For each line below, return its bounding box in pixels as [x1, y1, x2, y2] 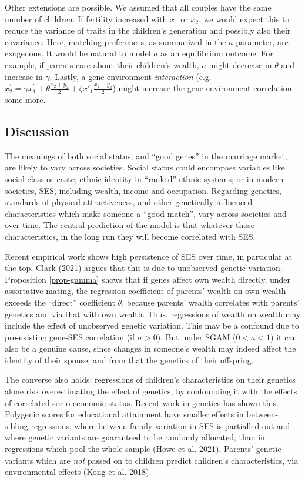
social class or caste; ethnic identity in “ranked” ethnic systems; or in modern [5, 172, 284, 185]
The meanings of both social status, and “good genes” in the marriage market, [5, 149, 287, 162]
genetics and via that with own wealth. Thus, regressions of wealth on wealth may [5, 307, 301, 320]
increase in [5, 70, 43, 82]
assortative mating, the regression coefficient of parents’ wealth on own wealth [5, 284, 286, 297]
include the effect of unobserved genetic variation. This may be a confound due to [5, 319, 299, 332]
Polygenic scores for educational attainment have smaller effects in [5, 408, 244, 420]
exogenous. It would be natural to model [5, 47, 151, 59]
